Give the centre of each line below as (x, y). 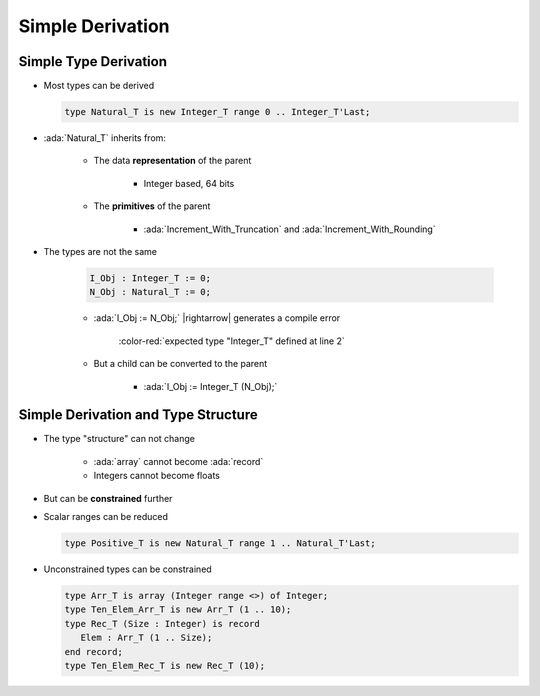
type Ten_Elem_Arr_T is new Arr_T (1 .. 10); (178, 609)
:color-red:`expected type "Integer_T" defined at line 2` (231, 341)
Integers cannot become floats (156, 476)
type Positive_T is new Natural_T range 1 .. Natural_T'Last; (220, 543)
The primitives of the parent (152, 206)
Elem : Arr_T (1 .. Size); (146, 638)
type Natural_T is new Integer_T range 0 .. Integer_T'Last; (217, 112)
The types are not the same (100, 251)
